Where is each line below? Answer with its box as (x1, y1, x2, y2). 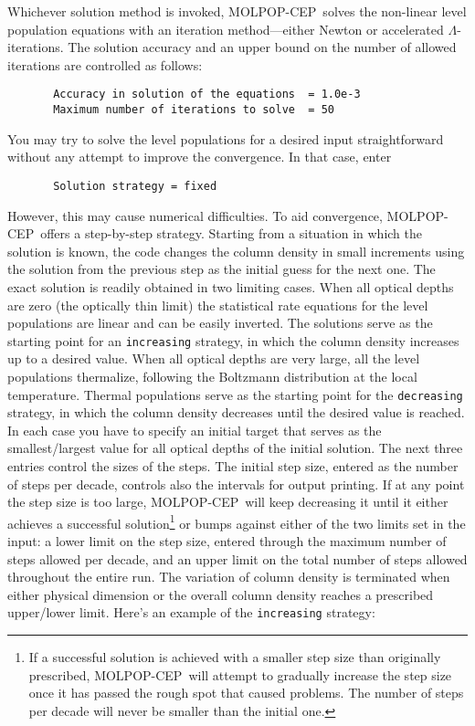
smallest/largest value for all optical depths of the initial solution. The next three (7, 438, 463, 458)
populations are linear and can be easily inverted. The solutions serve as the (7, 313, 433, 332)
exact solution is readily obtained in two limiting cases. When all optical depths (7, 277, 454, 296)
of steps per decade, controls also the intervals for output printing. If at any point (7, 474, 465, 493)
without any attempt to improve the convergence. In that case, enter (7, 147, 392, 166)
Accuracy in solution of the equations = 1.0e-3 (53, 88, 361, 101)
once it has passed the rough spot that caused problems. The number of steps (28, 683, 464, 702)
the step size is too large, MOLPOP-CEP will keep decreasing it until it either (7, 492, 449, 511)
